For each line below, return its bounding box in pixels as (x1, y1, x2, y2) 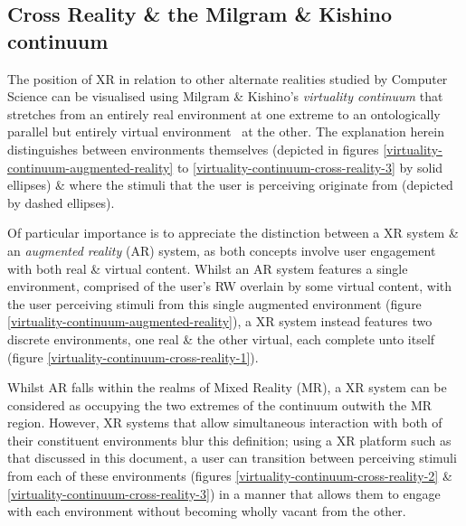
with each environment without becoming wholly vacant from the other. (7, 502, 406, 521)
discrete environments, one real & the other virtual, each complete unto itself (7, 329, 435, 348)
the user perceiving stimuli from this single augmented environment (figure (7, 294, 422, 313)
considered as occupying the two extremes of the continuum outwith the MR (7, 395, 433, 414)
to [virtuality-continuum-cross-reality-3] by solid (176, 157, 443, 176)
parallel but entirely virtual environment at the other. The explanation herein (7, 122, 444, 141)
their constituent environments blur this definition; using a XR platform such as (7, 430, 452, 449)
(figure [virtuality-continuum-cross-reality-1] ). (7, 347, 259, 366)
